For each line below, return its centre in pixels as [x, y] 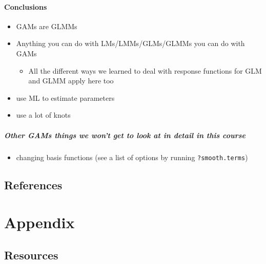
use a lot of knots [43, 115]
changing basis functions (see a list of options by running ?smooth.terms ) [132, 157]
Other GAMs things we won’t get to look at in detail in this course [125, 135]
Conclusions [26, 6]
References [33, 184]
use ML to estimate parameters [65, 97]
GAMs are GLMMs [47, 26]
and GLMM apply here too [71, 81]
